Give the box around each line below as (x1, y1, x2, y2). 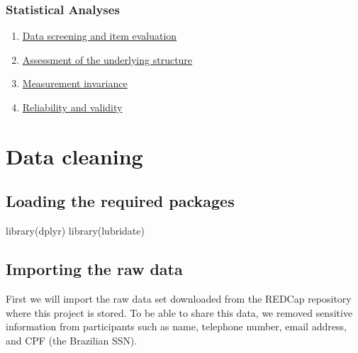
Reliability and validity (22, 100, 123, 114)
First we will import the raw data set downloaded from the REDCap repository (6, 291, 352, 306)
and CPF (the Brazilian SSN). (6, 332, 138, 347)
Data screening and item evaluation (22, 28, 177, 43)
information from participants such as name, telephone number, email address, (6, 319, 347, 334)
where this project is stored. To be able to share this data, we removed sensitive (6, 305, 353, 320)
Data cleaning (6, 141, 143, 170)
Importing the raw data (6, 258, 183, 280)
